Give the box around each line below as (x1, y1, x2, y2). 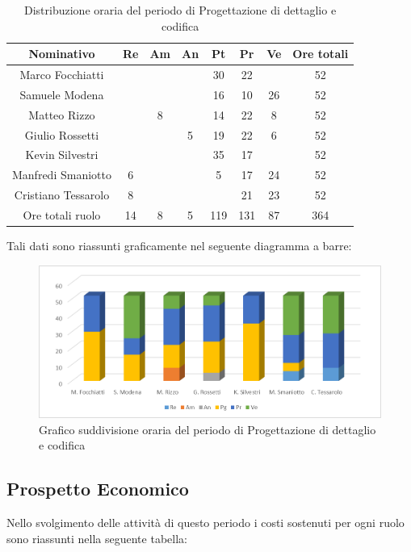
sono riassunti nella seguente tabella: (6, 529, 187, 546)
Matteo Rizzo (28, 106, 95, 123)
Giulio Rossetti (24, 126, 99, 143)
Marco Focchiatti (19, 66, 104, 83)
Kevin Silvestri (25, 146, 99, 163)
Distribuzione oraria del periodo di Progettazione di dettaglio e (24, 2, 337, 18)
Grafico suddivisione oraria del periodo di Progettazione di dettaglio (39, 420, 376, 437)
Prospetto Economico (6, 476, 189, 501)
